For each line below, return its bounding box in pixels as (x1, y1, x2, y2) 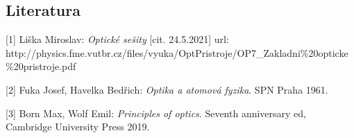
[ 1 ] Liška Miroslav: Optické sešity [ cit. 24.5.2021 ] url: (6, 32, 229, 46)
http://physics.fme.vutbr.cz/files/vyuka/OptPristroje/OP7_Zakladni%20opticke (6, 45, 348, 60)
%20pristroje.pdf (6, 59, 76, 74)
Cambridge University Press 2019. (6, 119, 150, 134)
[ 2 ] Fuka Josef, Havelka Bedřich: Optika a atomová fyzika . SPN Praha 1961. (6, 82, 328, 96)
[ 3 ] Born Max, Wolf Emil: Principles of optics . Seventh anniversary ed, (6, 105, 306, 120)
